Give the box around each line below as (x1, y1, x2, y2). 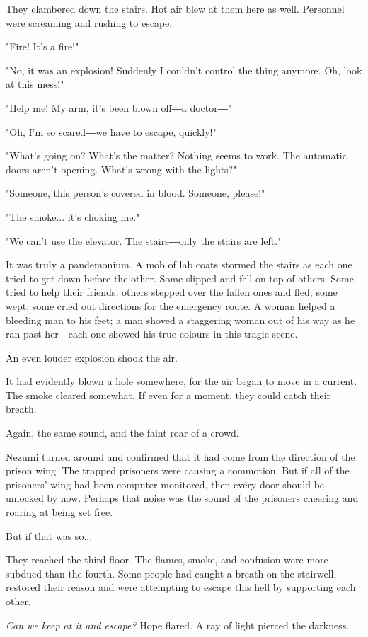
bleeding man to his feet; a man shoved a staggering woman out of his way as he (6, 312, 355, 327)
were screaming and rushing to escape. (6, 15, 173, 30)
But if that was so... (6, 528, 93, 543)
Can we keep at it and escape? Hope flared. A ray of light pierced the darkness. (6, 617, 350, 632)
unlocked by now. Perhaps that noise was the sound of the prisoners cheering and (6, 490, 359, 505)
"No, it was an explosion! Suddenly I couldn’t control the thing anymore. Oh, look (6, 62, 362, 77)
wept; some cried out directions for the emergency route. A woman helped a (6, 298, 335, 313)
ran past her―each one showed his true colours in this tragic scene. (6, 326, 298, 341)
